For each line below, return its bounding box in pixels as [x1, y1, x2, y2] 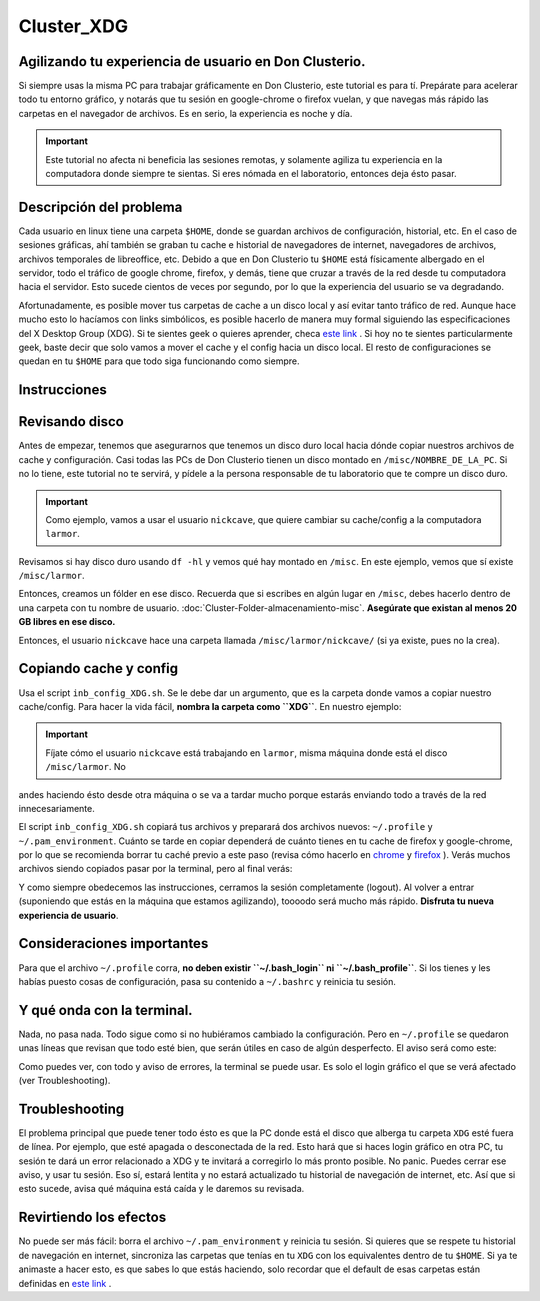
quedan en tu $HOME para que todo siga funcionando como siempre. [18, 355, 300, 367]
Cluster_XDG [18, 15, 129, 37]
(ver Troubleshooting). [18, 1075, 111, 1087]
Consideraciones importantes [18, 935, 209, 952]
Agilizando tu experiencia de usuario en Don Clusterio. [18, 53, 366, 70]
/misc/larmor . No [45, 761, 127, 773]
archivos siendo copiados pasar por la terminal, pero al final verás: [18, 863, 293, 875]
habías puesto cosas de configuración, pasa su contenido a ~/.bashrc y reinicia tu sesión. [18, 975, 397, 987]
